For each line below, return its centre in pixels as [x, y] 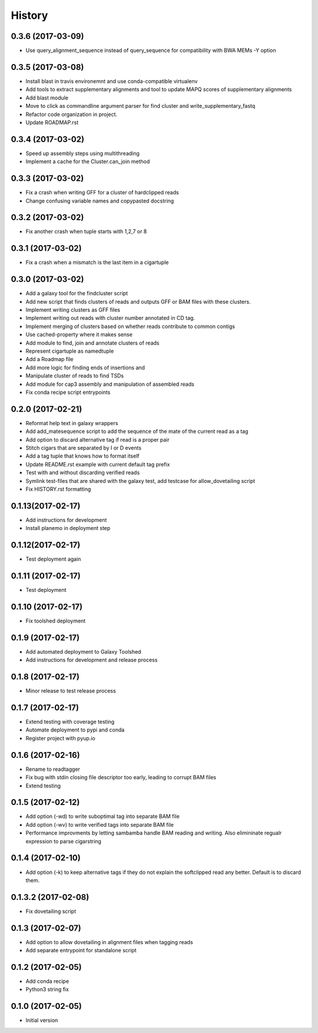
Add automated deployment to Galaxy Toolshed [83, 651]
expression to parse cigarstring [63, 841]
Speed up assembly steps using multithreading [82, 153]
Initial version [42, 1020]
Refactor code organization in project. [72, 114]
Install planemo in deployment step [68, 528]
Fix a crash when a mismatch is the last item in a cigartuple [97, 263]
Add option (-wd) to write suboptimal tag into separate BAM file [102, 816]
